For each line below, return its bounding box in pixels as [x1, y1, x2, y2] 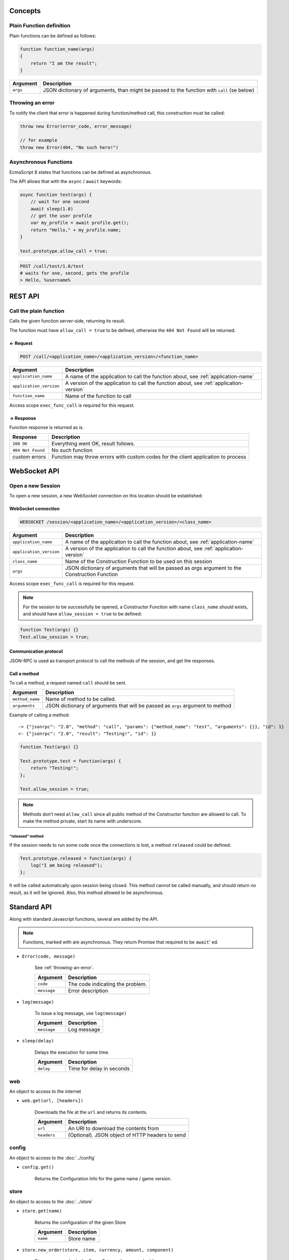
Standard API [9, 903, 52, 911]
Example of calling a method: [9, 712, 70, 718]
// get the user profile [30, 213, 92, 219]
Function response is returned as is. [9, 424, 84, 430]
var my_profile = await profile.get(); [30, 220, 130, 226]
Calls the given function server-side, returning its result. [9, 318, 126, 324]
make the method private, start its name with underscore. [23, 818, 142, 824]
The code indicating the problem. [68, 980, 147, 987]
